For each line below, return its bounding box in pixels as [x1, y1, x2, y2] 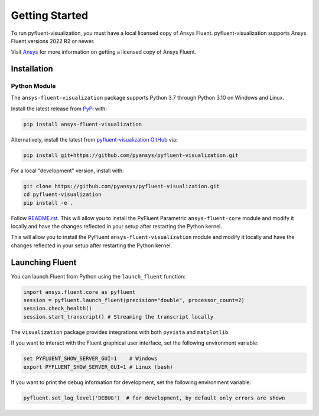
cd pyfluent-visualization [23, 191, 102, 198]
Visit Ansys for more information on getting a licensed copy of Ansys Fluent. [11, 48, 197, 55]
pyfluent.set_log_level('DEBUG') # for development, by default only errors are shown [23, 394, 285, 401]
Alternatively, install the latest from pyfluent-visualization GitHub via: [11, 136, 178, 143]
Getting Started [11, 9, 89, 22]
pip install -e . [23, 199, 74, 206]
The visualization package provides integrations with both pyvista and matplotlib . [11, 328, 230, 336]
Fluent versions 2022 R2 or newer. [11, 37, 95, 44]
